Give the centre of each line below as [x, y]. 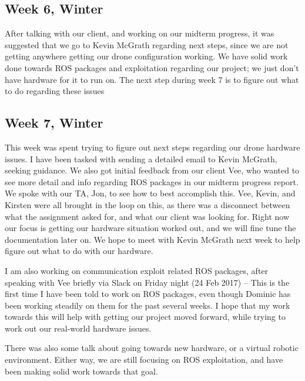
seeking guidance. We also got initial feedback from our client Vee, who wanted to [152, 170]
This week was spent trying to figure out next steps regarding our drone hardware [152, 147]
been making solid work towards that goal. [81, 371]
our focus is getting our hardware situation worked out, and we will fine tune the [150, 228]
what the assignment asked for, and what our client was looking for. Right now [147, 216]
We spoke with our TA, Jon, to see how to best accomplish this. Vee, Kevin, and [150, 193]
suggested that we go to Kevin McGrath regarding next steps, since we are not [147, 44]
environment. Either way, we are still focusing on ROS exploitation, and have [144, 360]
